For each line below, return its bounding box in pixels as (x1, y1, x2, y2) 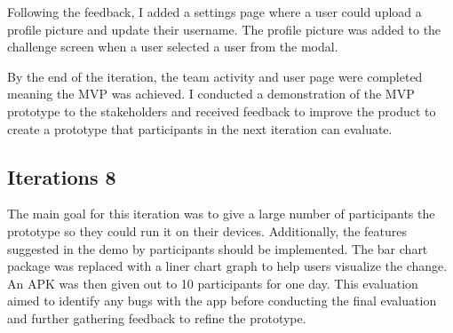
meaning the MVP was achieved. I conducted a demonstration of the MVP (7, 84, 415, 103)
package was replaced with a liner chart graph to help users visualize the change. (7, 257, 448, 275)
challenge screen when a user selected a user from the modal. (7, 37, 338, 56)
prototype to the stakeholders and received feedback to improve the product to (7, 101, 436, 120)
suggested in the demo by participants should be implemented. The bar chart (7, 239, 428, 258)
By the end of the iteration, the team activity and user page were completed (7, 67, 423, 85)
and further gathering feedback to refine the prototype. (7, 308, 306, 327)
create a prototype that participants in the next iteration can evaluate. (7, 119, 393, 138)
